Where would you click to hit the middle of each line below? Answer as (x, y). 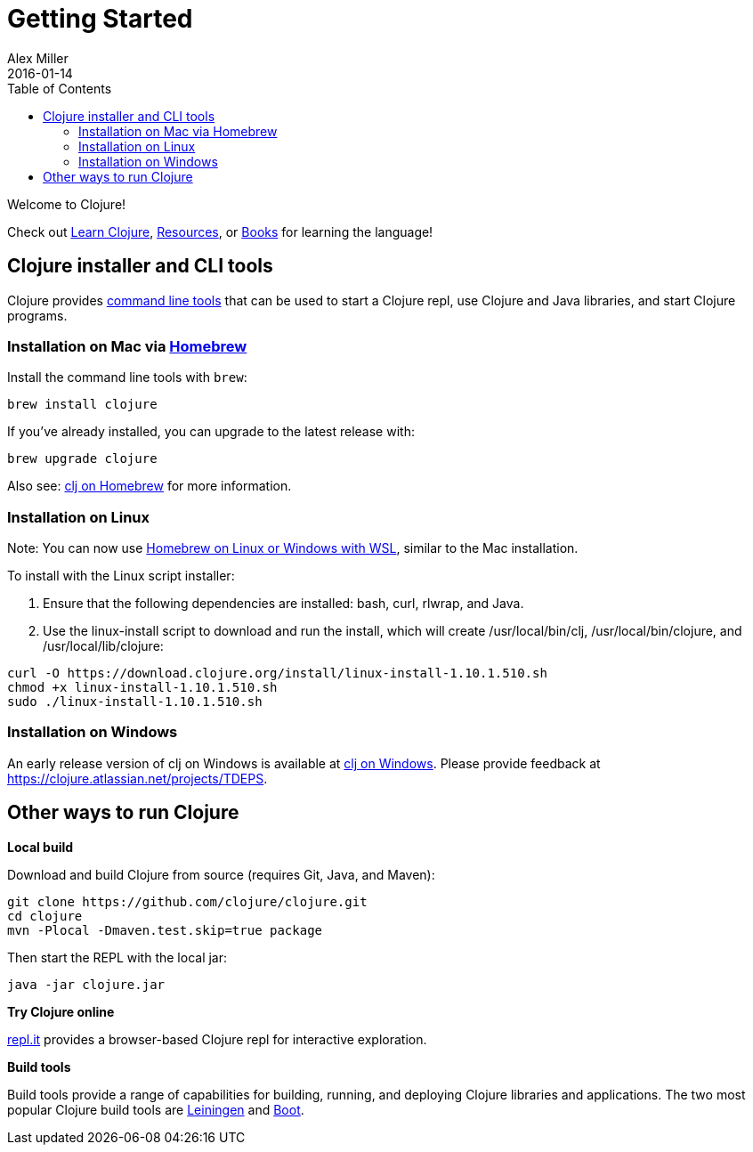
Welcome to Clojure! (67, 204)
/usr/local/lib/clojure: (103, 646)
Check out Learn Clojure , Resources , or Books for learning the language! (220, 231)
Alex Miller (38, 58)
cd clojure (45, 916)
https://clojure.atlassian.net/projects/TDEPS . (138, 778)
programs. (37, 315)
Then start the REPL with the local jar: (117, 957)
